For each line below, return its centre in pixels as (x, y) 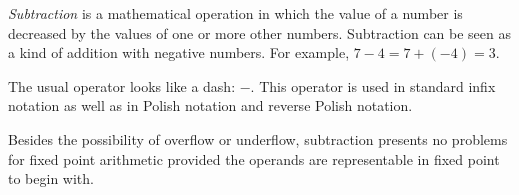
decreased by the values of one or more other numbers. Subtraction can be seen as (260, 32)
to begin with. (51, 178)
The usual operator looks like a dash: (122, 85)
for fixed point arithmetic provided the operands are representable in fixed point (254, 158)
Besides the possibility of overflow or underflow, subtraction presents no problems (258, 138)
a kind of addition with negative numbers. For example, (179, 52)
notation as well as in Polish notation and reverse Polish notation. (210, 105)
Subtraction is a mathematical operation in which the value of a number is (235, 13)
